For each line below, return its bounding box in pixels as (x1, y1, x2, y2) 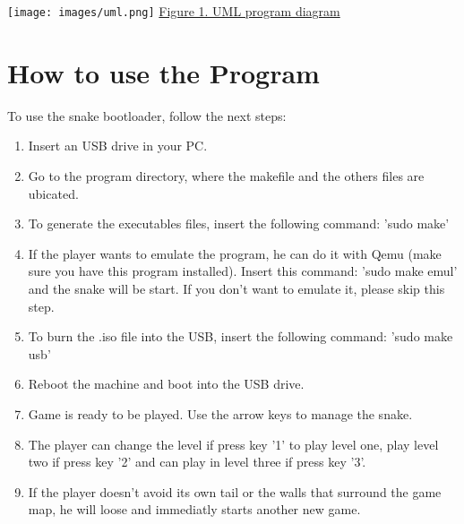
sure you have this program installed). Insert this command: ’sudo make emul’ (28, 262, 458, 280)
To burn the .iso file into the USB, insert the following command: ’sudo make (28, 327, 453, 346)
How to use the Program (7, 54, 320, 90)
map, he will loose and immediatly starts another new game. (28, 500, 361, 519)
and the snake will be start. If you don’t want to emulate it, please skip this (28, 279, 445, 297)
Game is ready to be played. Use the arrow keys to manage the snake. (28, 404, 413, 423)
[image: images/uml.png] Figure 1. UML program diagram (7, 2, 340, 20)
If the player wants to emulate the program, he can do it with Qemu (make (28, 244, 442, 262)
